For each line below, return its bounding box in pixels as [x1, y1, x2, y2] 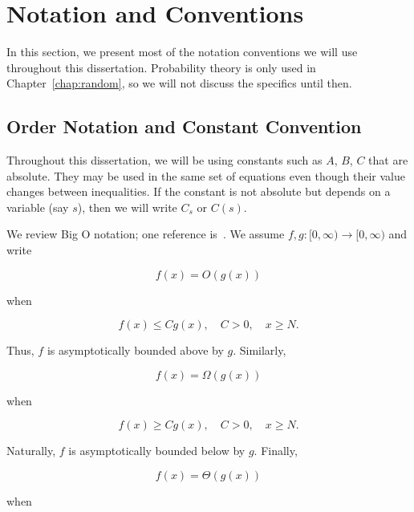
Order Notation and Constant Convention [6, 114, 362, 139]
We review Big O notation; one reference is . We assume [6, 226, 285, 242]
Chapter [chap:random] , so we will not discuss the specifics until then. [6, 75, 352, 91]
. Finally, [254, 442, 298, 459]
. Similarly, [233, 342, 286, 359]
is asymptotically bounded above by [47, 342, 224, 359]
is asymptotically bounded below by [68, 442, 246, 459]
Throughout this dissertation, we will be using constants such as [6, 152, 323, 169]
